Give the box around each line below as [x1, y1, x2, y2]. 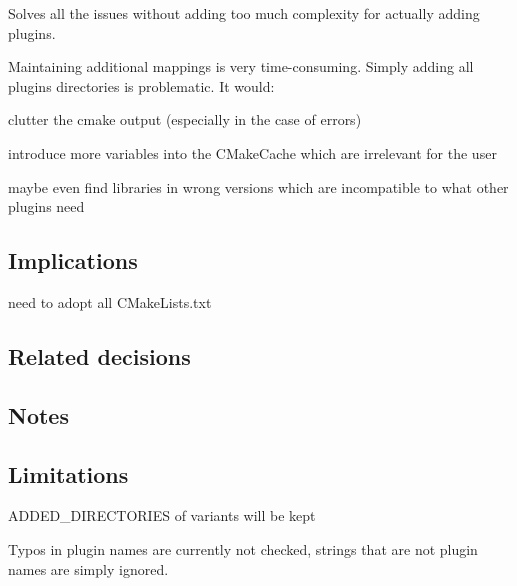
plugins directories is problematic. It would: [8, 75, 275, 96]
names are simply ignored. [8, 558, 169, 579]
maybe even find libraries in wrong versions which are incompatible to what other [8, 176, 509, 197]
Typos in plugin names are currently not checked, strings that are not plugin [8, 538, 478, 559]
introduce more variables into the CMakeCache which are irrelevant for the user [8, 142, 497, 163]
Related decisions [8, 340, 191, 371]
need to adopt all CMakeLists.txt [8, 291, 212, 312]
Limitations [8, 458, 129, 489]
